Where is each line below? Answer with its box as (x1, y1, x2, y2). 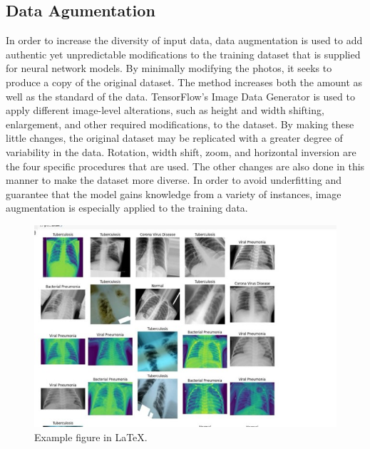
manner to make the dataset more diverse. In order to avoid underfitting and (6, 172, 341, 187)
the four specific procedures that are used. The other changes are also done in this (6, 158, 365, 173)
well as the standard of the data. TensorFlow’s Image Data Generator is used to (6, 88, 355, 103)
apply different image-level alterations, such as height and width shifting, (6, 103, 324, 118)
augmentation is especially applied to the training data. (6, 200, 248, 215)
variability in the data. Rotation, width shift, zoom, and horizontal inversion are (6, 144, 356, 159)
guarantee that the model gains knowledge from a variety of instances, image (6, 186, 341, 201)
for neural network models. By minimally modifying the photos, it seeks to (6, 61, 332, 76)
